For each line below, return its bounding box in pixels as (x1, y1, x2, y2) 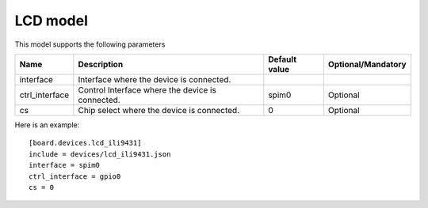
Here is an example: (14, 119, 80, 130)
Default (268, 54, 297, 65)
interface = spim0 (29, 161, 101, 170)
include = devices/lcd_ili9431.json (29, 149, 171, 158)
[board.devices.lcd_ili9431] (29, 138, 142, 148)
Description (78, 59, 124, 70)
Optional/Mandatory (327, 59, 407, 70)
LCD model (14, 12, 89, 29)
